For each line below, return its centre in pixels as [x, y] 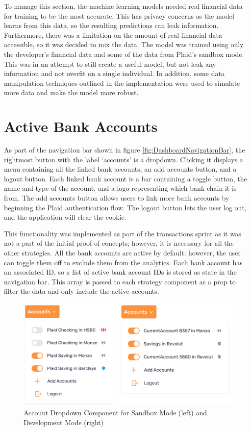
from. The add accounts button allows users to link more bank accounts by [117, 198]
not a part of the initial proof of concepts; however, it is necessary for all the [119, 243]
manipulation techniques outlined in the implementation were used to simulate [122, 83]
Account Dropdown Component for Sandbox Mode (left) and [115, 413]
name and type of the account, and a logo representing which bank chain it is [120, 188]
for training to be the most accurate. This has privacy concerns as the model [119, 15]
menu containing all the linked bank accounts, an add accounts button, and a [120, 169]
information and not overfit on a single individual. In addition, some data [114, 73]
